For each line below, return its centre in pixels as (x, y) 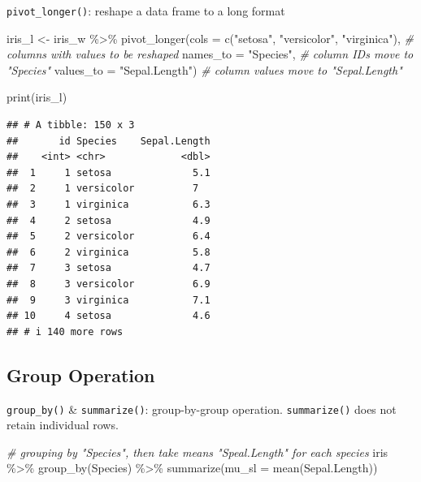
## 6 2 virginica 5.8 (109, 252)
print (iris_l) (37, 97)
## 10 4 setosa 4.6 (109, 316)
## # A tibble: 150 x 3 (71, 125)
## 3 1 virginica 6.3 (109, 204)
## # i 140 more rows (65, 331)
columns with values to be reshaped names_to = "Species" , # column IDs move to (210, 54)
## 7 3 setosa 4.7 (109, 268)
